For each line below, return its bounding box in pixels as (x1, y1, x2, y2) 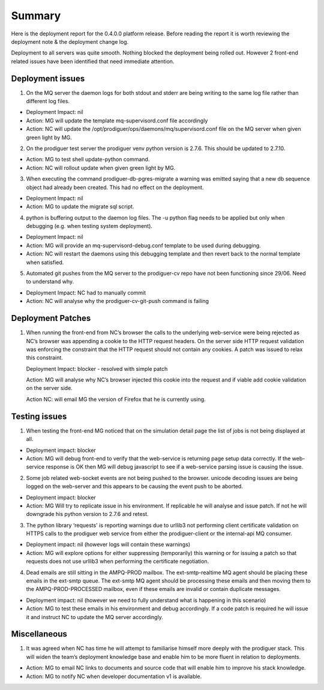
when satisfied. (26, 259, 64, 266)
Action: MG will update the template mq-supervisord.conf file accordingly (26, 117, 208, 124)
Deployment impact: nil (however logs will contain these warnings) (26, 541, 191, 548)
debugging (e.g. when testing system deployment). (26, 223, 153, 230)
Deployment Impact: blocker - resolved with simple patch (26, 365, 168, 372)
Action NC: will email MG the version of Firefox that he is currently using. (26, 395, 206, 403)
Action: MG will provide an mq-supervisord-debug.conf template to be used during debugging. (26, 242, 261, 249)
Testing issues (11, 411, 67, 421)
